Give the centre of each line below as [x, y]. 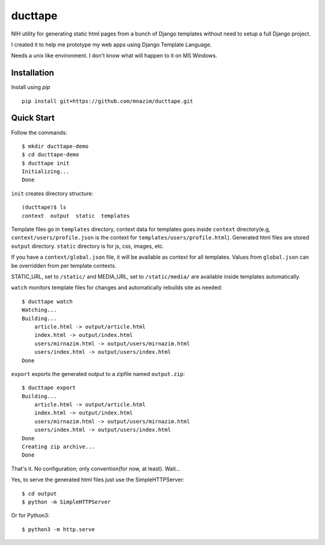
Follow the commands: [39, 132]
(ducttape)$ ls [44, 207]
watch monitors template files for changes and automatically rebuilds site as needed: [117, 288]
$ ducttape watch [47, 301]
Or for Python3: [30, 516]
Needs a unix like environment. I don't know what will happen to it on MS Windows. [114, 56]
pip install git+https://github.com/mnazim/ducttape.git [108, 101]
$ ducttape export [49, 388]
